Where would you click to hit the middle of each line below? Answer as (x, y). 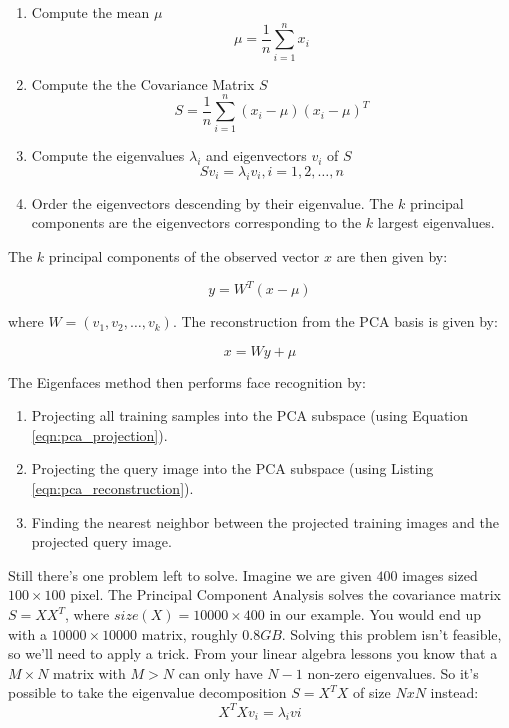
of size (371, 692)
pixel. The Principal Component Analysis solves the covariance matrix (285, 594)
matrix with (89, 672)
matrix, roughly (189, 633)
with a (27, 633)
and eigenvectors (256, 155)
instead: (454, 692)
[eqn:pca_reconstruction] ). (112, 488)
